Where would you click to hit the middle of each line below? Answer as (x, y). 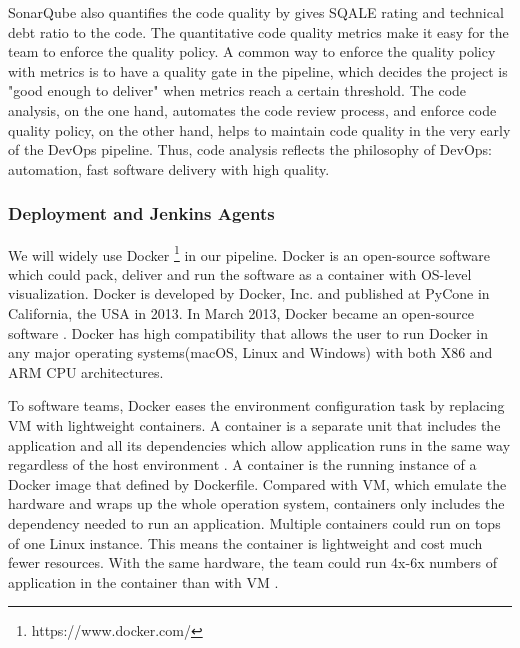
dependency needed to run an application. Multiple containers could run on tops (254, 522)
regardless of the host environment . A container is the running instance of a (242, 464)
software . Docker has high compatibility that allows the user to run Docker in (248, 332)
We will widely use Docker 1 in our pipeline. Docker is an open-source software (249, 253)
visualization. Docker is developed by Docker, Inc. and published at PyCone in (249, 293)
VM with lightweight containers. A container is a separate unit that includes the (254, 424)
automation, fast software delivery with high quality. (169, 168)
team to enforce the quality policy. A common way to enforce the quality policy (252, 51)
